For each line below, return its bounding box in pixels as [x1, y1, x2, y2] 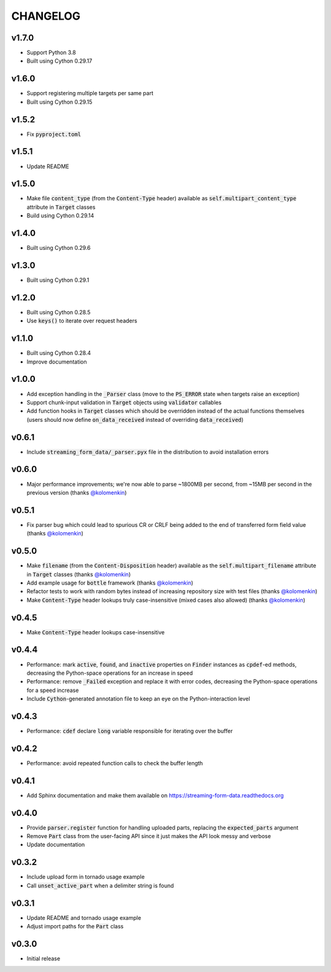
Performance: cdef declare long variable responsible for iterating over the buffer [26, 727, 233, 734]
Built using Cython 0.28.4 [26, 349, 91, 357]
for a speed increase [26, 686, 79, 694]
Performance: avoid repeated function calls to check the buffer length [26, 759, 204, 767]
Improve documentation [26, 358, 87, 365]
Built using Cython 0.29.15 [26, 98, 93, 106]
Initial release [26, 955, 61, 962]
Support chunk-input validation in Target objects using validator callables [26, 399, 222, 406]
